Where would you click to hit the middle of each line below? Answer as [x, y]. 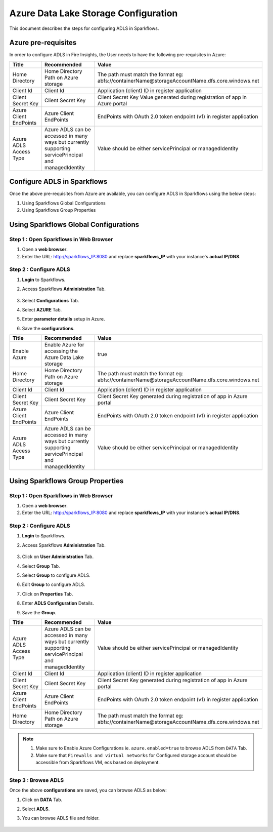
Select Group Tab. [41, 566]
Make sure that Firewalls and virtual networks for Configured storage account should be [136, 755]
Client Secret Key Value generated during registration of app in [172, 97]
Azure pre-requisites [43, 43]
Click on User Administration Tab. [58, 557]
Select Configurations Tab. [51, 300]
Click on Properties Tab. [48, 594]
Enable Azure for [64, 345]
